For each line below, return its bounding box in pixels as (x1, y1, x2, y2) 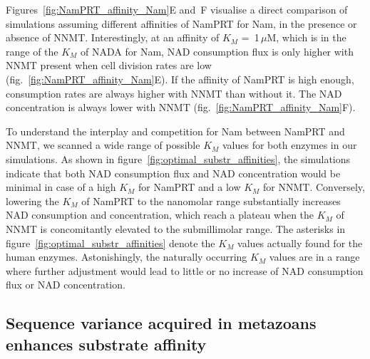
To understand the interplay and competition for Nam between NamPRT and (6, 123, 345, 138)
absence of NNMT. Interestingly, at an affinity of (6, 30, 220, 45)
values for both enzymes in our (222, 137, 357, 152)
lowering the (6, 193, 59, 208)
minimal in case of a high (6, 179, 116, 194)
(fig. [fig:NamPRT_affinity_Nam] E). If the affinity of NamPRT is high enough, (6, 71, 354, 86)
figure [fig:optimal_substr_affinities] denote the (6, 235, 215, 250)
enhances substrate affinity (6, 333, 207, 355)
